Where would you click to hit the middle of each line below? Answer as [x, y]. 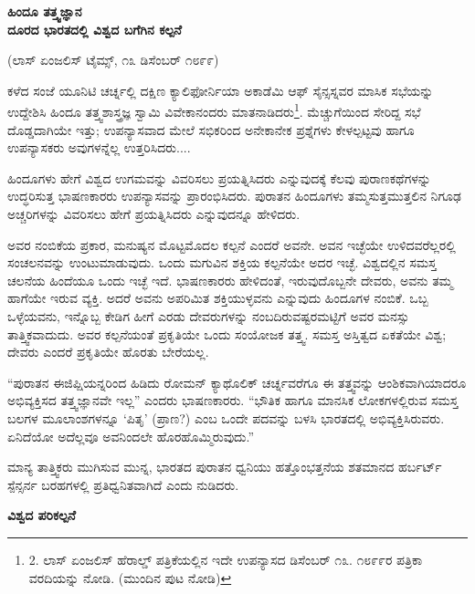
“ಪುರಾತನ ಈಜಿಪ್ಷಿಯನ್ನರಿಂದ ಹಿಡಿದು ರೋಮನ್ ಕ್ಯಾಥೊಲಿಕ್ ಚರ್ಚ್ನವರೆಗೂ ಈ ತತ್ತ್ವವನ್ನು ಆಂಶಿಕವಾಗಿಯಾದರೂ [237, 382]
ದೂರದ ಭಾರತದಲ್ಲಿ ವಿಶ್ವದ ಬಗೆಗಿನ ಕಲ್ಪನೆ [95, 29]
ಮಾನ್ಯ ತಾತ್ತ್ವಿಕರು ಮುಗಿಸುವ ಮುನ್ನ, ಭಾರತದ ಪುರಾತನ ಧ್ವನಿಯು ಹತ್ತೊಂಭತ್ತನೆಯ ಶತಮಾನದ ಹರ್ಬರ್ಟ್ [225, 467]
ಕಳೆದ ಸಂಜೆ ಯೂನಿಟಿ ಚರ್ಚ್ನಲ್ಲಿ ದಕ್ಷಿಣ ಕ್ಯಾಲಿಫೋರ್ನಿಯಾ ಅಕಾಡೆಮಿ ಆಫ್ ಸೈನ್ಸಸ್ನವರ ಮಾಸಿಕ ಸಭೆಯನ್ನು [221, 90]
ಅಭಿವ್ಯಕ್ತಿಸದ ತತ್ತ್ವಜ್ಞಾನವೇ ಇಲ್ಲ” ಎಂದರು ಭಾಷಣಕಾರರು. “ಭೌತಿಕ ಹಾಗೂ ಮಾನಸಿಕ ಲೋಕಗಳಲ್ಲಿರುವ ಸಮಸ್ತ [233, 400]
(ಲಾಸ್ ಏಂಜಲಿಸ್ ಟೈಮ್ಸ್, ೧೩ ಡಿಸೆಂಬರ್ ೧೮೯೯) [113, 60]
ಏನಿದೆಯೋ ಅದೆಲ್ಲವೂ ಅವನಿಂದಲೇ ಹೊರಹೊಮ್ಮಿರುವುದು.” [131, 436]
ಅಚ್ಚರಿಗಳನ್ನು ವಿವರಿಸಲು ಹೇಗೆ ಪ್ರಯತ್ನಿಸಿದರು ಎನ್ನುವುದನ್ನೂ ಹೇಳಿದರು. [154, 214]
